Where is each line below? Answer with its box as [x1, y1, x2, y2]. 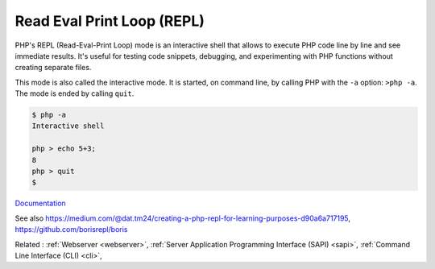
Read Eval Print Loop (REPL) [14, 12, 205, 30]
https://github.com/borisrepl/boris [14, 225, 128, 234]
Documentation [14, 198, 66, 209]
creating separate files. [14, 63, 92, 72]
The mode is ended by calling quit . [14, 89, 135, 98]
